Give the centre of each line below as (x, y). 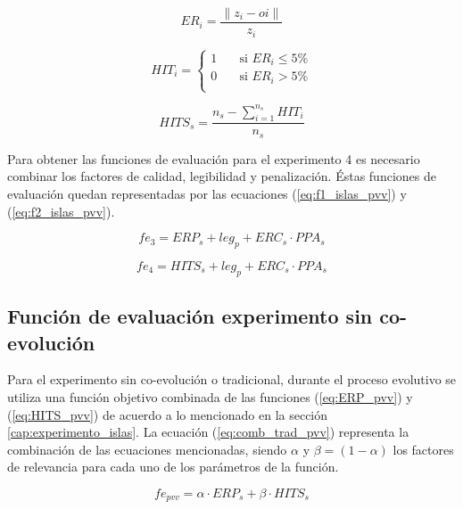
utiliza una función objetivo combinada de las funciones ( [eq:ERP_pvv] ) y (210, 396)
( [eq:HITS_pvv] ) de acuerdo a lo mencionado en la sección (168, 414)
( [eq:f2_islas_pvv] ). (61, 211)
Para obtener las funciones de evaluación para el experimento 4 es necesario (214, 158)
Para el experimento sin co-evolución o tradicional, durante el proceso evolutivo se (232, 379)
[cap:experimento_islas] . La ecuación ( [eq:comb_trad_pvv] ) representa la (208, 432)
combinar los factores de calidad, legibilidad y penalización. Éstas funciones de (222, 176)
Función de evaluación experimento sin (190, 316)
